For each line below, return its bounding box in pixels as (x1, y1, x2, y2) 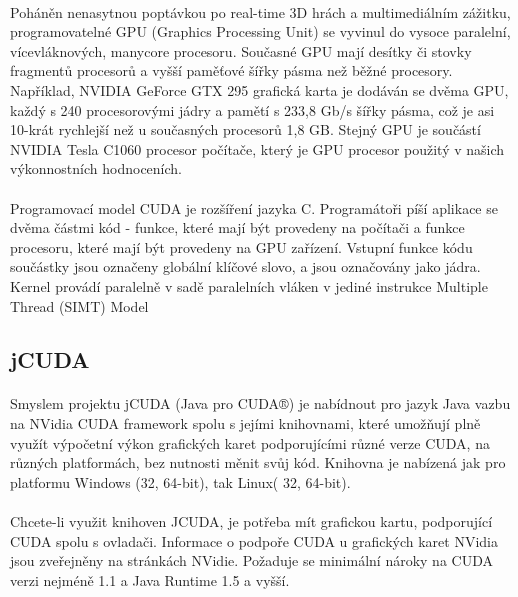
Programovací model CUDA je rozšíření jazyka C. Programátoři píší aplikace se (10, 197, 498, 218)
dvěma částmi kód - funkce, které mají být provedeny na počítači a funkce (10, 217, 465, 238)
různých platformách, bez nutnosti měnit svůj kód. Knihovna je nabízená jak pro (10, 452, 506, 473)
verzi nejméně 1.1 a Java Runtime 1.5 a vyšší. (10, 569, 290, 590)
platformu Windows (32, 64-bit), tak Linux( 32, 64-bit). (10, 471, 351, 492)
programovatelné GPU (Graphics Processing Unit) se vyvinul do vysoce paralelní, (10, 21, 511, 42)
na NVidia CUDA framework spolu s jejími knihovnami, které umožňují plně (10, 413, 481, 434)
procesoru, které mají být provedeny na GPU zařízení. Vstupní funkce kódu (10, 236, 473, 257)
